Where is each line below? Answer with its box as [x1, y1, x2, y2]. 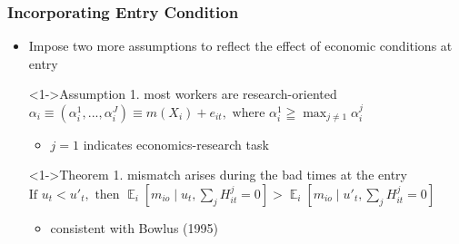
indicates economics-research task [83, 134, 269, 153]
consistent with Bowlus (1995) [50, 219, 218, 237]
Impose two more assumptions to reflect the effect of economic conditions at [28, 36, 453, 55]
